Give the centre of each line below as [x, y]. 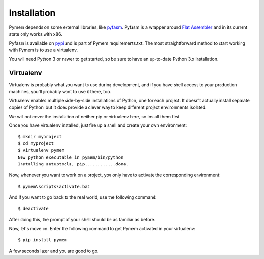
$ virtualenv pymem [41, 150]
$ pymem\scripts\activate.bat [54, 186]
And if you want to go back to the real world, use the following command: [83, 197]
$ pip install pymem [42, 240]
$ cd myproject [36, 143]
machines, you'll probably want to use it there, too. [60, 92]
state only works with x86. [35, 34]
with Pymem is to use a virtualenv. [44, 50]
